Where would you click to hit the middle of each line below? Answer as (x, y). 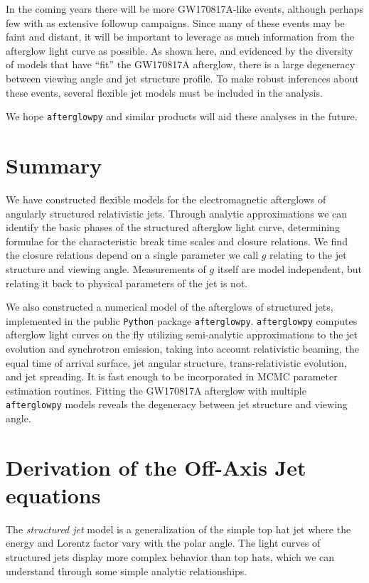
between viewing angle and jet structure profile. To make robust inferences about (182, 78)
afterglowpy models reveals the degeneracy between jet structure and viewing (177, 404)
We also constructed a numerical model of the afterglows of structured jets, (170, 307)
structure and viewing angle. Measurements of (106, 268)
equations (53, 494)
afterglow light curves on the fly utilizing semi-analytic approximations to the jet (182, 335)
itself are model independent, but (290, 268)
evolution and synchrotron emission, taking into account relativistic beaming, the (183, 348)
